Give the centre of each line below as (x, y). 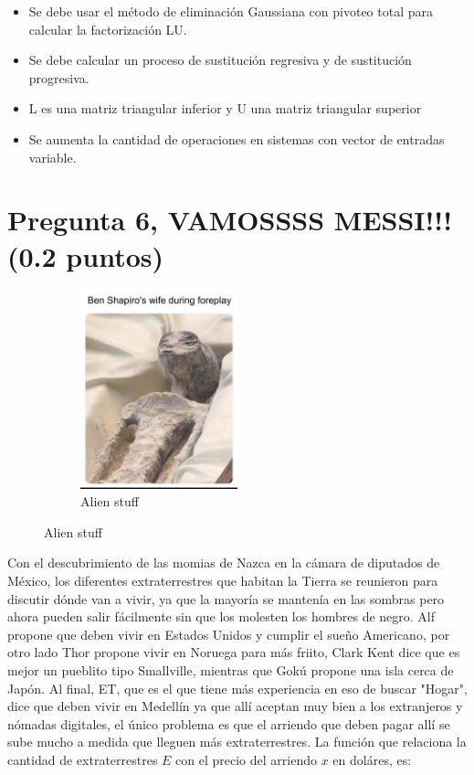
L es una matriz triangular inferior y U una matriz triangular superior (225, 108)
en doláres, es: (372, 759)
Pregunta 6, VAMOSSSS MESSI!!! (230, 220)
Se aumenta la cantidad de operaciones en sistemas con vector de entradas (237, 138)
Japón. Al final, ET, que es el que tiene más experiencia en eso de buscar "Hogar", (237, 688)
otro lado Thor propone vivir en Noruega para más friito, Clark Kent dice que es (234, 652)
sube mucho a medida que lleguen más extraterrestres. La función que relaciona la (237, 742)
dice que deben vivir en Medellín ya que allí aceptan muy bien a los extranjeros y (235, 706)
